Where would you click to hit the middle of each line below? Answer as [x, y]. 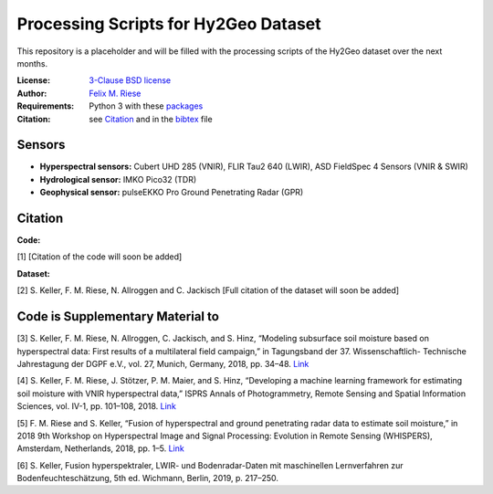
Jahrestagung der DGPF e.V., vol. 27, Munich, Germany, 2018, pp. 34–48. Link [163, 363]
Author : [32, 93]
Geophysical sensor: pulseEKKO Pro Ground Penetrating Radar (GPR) [172, 193]
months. [32, 63]
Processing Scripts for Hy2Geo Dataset [169, 24]
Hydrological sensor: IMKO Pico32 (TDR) [118, 179]
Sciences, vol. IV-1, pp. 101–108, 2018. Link [97, 406]
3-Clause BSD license [130, 80]
